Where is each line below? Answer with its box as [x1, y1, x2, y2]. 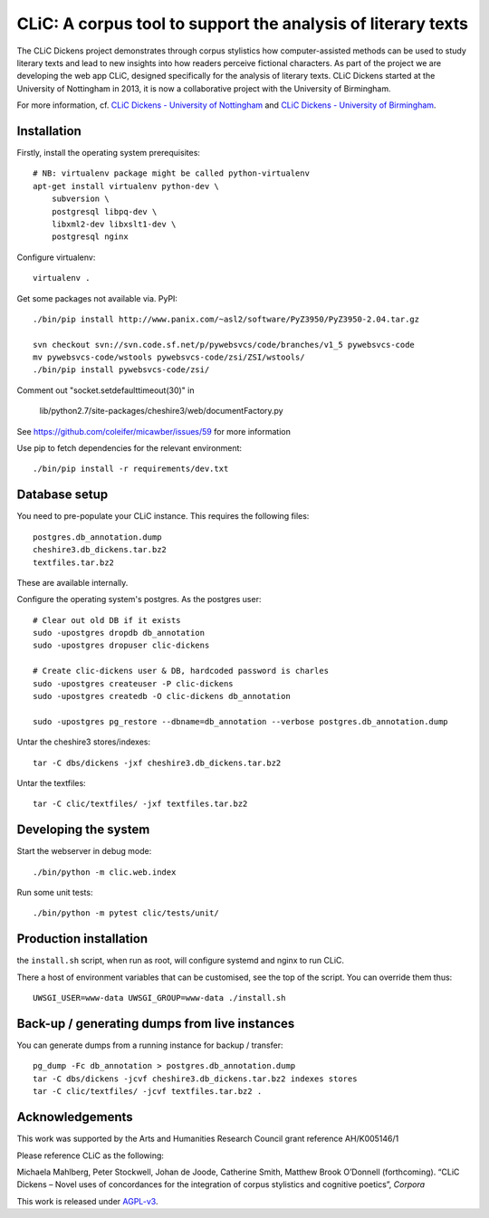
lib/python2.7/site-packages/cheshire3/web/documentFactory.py [39, 406, 284, 417]
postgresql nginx [51, 232, 129, 242]
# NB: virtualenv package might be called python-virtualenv [33, 168, 310, 178]
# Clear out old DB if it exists [33, 615, 181, 625]
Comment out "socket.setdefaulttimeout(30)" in [16, 385, 195, 396]
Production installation [16, 931, 149, 946]
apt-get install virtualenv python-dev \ [33, 181, 219, 191]
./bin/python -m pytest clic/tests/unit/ [33, 908, 219, 918]
